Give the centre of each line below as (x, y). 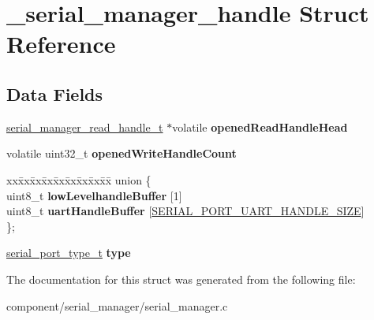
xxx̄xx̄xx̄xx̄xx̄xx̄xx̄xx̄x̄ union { (79, 179)
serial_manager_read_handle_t (85, 127)
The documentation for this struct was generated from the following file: (181, 279)
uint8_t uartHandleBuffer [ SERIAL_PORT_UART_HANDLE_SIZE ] (185, 211)
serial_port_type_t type (69, 253)
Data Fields (55, 93)
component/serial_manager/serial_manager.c (117, 305)
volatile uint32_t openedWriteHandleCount (122, 153)
